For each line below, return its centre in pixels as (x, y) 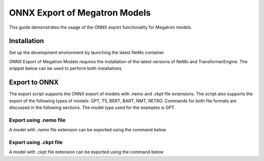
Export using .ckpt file (36, 142)
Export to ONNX (34, 82)
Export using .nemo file (37, 120)
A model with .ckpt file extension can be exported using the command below (86, 152)
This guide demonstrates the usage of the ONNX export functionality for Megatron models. (101, 27)
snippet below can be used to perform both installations (65, 69)
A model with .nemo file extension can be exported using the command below (88, 130)
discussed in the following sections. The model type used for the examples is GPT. (92, 107)
